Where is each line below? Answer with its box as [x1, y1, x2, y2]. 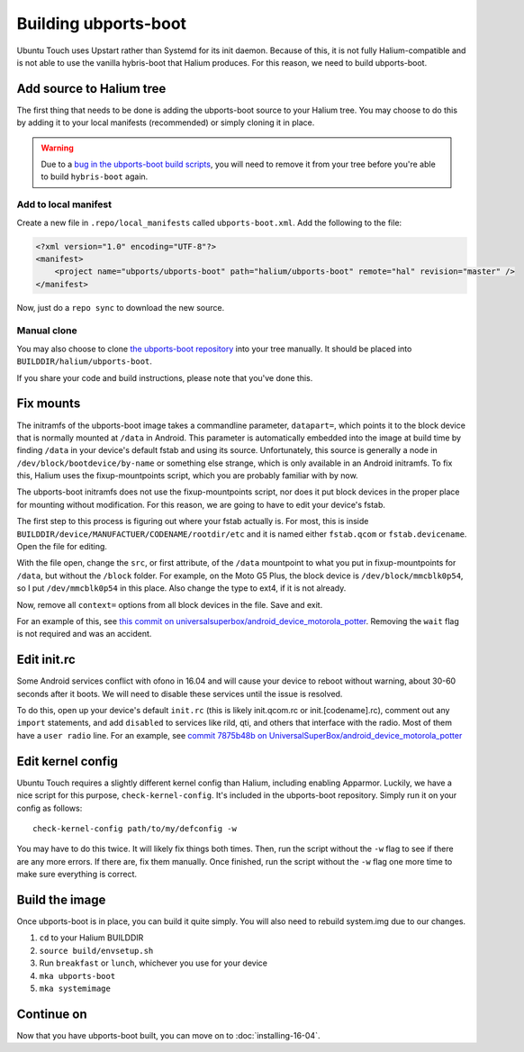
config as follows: [16, 803, 83, 813]
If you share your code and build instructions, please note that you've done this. [16, 372, 313, 383]
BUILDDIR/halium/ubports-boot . [16, 356, 153, 367]
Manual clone [16, 324, 77, 337]
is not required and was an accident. [16, 629, 152, 639]
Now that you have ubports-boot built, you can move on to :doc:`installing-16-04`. [16, 1029, 321, 1040]
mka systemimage [39, 983, 112, 993]
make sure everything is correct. [16, 869, 138, 880]
